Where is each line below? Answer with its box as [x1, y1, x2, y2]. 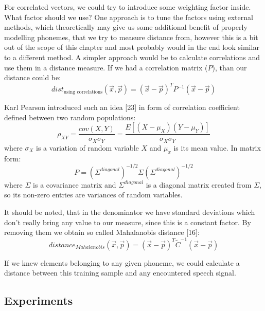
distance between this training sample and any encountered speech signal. [4, 267, 236, 278]
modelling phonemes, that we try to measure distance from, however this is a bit [4, 31, 258, 42]
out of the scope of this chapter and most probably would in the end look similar [4, 42, 259, 52]
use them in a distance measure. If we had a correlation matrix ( [4, 62, 208, 72]
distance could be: [4, 72, 61, 83]
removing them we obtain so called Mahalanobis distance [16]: [4, 227, 200, 237]
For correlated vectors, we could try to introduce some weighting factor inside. [4, 2, 251, 12]
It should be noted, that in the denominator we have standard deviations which [4, 207, 255, 217]
